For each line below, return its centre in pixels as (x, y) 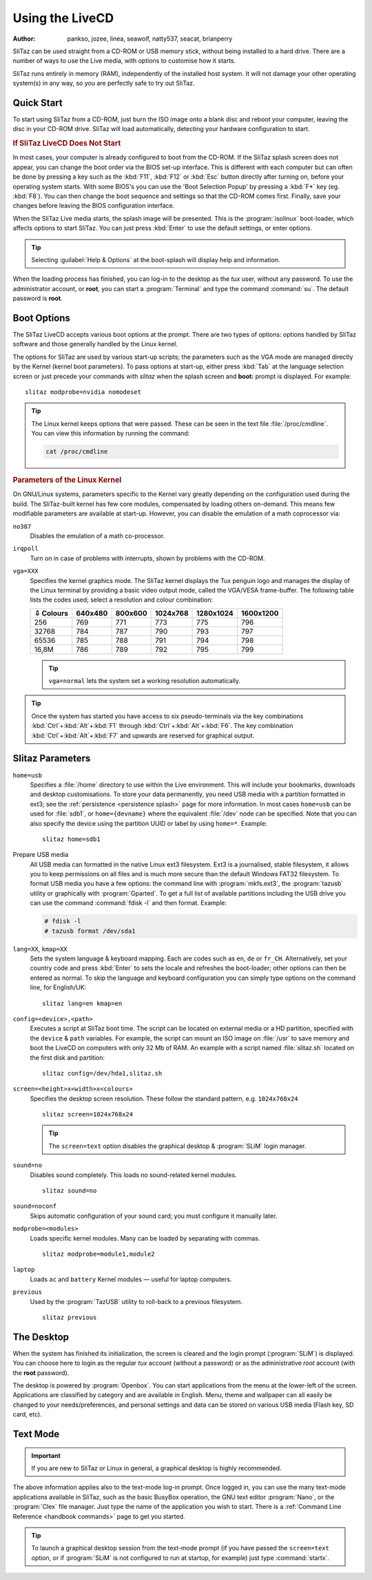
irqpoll (26, 549)
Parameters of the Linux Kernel (67, 480)
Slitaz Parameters (52, 759)
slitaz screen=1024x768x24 (88, 1115)
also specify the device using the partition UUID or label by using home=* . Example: (149, 823)
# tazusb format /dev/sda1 (90, 931)
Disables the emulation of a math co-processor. (97, 535)
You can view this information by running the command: (111, 433)
